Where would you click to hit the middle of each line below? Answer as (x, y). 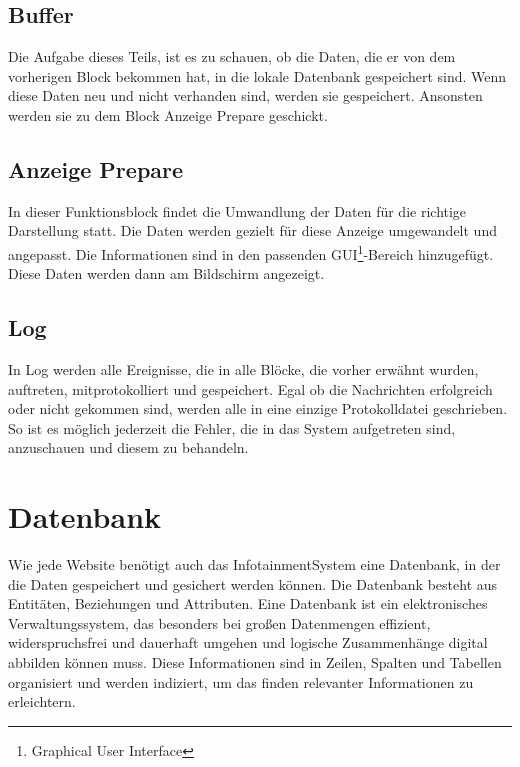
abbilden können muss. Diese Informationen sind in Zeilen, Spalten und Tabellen (255, 662)
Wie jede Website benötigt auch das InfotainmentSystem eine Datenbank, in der (254, 564)
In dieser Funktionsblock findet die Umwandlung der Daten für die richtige (237, 210)
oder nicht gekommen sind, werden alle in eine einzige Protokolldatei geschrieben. (258, 408)
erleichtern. (42, 701)
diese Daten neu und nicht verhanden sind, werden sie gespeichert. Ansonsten (245, 95)
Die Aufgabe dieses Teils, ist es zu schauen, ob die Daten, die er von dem (232, 56)
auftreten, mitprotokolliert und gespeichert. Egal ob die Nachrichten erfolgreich (250, 388)
